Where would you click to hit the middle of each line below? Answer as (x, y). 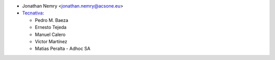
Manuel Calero (50, 34)
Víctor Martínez (51, 41)
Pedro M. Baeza (52, 20)
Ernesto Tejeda (51, 27)
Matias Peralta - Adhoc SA (63, 49)
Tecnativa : (33, 13)
